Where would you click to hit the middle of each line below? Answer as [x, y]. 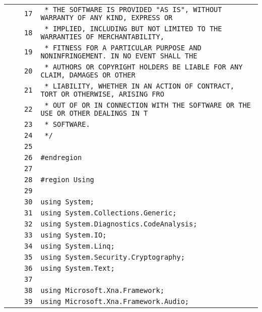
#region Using [67, 180]
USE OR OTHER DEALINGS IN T [94, 113]
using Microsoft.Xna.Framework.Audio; [115, 301]
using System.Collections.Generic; [109, 213]
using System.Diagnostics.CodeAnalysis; [119, 224]
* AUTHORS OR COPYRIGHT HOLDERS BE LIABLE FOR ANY [144, 67]
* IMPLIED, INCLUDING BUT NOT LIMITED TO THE [133, 29]
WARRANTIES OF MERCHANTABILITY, [102, 37]
